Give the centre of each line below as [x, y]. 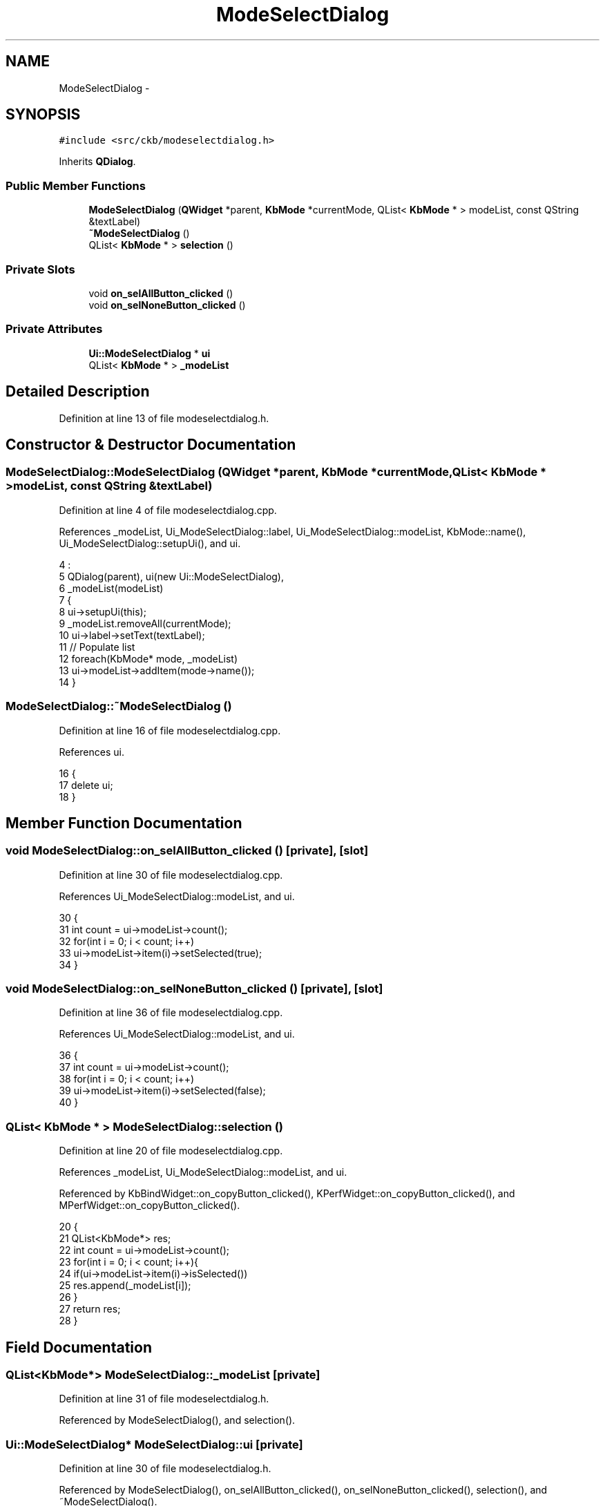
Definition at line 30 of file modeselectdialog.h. [165, 1469]
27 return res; [90, 1309]
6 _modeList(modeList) [111, 588]
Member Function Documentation [124, 823]
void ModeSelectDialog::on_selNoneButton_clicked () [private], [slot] [194, 989]
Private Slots [40, 269]
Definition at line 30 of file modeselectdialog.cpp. [171, 875]
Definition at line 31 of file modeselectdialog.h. [164, 1399]
